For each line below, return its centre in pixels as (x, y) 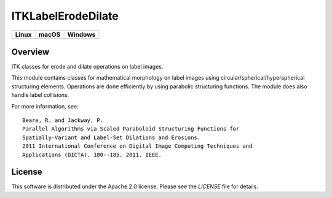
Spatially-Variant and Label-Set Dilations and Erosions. (112, 137)
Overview (30, 52)
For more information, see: (45, 106)
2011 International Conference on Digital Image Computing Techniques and (137, 146)
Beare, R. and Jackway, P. (63, 120)
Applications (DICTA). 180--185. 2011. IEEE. (92, 154)
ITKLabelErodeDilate (65, 16)
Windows (81, 34)
